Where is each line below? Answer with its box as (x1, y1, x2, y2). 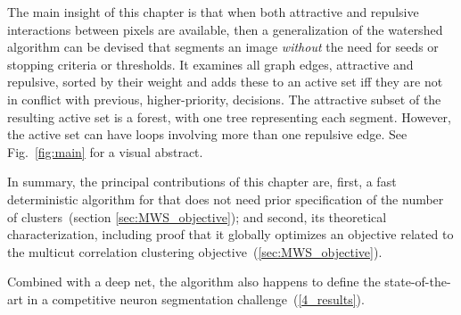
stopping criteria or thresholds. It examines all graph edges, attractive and (7, 54, 414, 73)
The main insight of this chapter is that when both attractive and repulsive (7, 3, 419, 21)
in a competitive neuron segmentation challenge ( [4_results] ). (27, 289, 365, 308)
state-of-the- (384, 272, 451, 291)
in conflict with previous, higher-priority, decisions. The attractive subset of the (7, 89, 441, 108)
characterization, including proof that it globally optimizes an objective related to (7, 225, 454, 244)
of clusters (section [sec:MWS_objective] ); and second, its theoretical (7, 207, 387, 226)
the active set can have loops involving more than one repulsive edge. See (7, 125, 407, 144)
